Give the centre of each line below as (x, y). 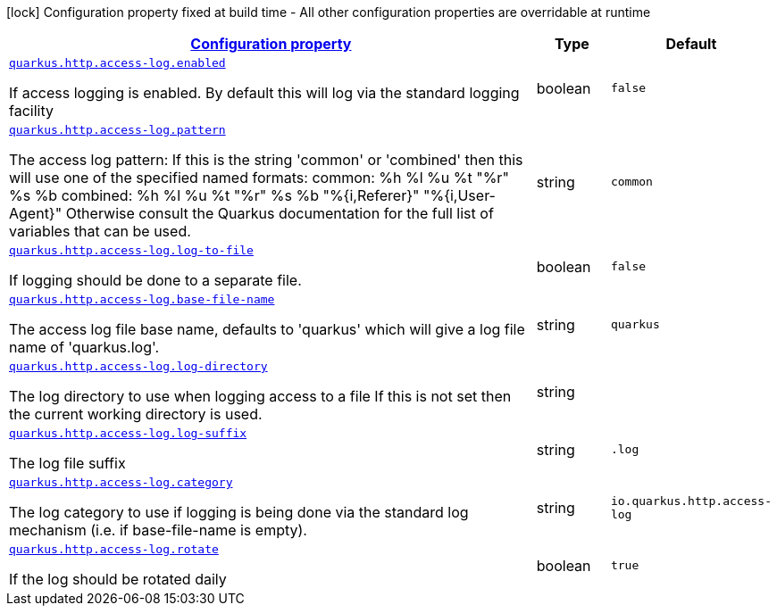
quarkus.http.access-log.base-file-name (142, 299)
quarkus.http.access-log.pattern (117, 130)
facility (31, 111)
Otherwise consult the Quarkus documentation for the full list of (280, 213)
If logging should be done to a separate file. (155, 280)
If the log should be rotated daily (118, 579)
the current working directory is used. (136, 414)
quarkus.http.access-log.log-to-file (131, 250)
